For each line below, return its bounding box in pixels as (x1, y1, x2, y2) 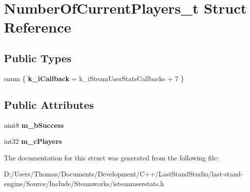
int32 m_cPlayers (4, 136, 62, 146)
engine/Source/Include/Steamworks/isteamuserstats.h (4, 178, 164, 188)
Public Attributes (4, 97, 94, 112)
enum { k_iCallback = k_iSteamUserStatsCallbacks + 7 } (4, 73, 184, 83)
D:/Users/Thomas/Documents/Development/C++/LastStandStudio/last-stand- (4, 169, 243, 179)
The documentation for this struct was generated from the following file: (4, 152, 219, 162)
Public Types (4, 50, 72, 65)
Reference (4, 17, 71, 37)
